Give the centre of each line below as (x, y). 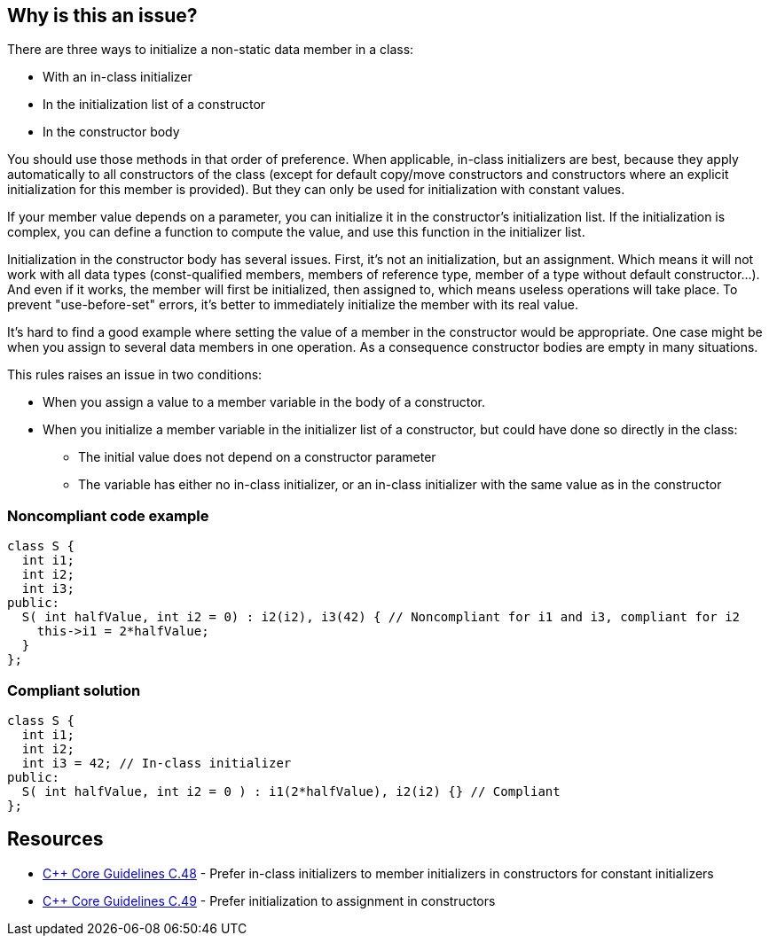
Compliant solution (74, 690)
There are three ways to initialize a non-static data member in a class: (211, 50)
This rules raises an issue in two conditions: (135, 375)
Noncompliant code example (108, 515)
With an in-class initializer (118, 77)
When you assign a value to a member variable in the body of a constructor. (264, 402)
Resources (55, 839)
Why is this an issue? (102, 16)
